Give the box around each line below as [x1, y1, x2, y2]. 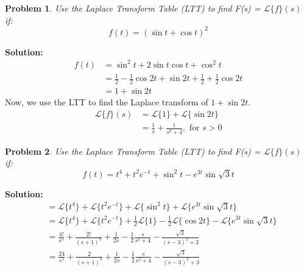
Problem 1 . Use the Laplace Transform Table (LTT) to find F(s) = [5, 2, 261, 14]
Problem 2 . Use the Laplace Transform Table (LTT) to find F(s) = [5, 144, 261, 157]
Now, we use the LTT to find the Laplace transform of [5, 96, 208, 108]
